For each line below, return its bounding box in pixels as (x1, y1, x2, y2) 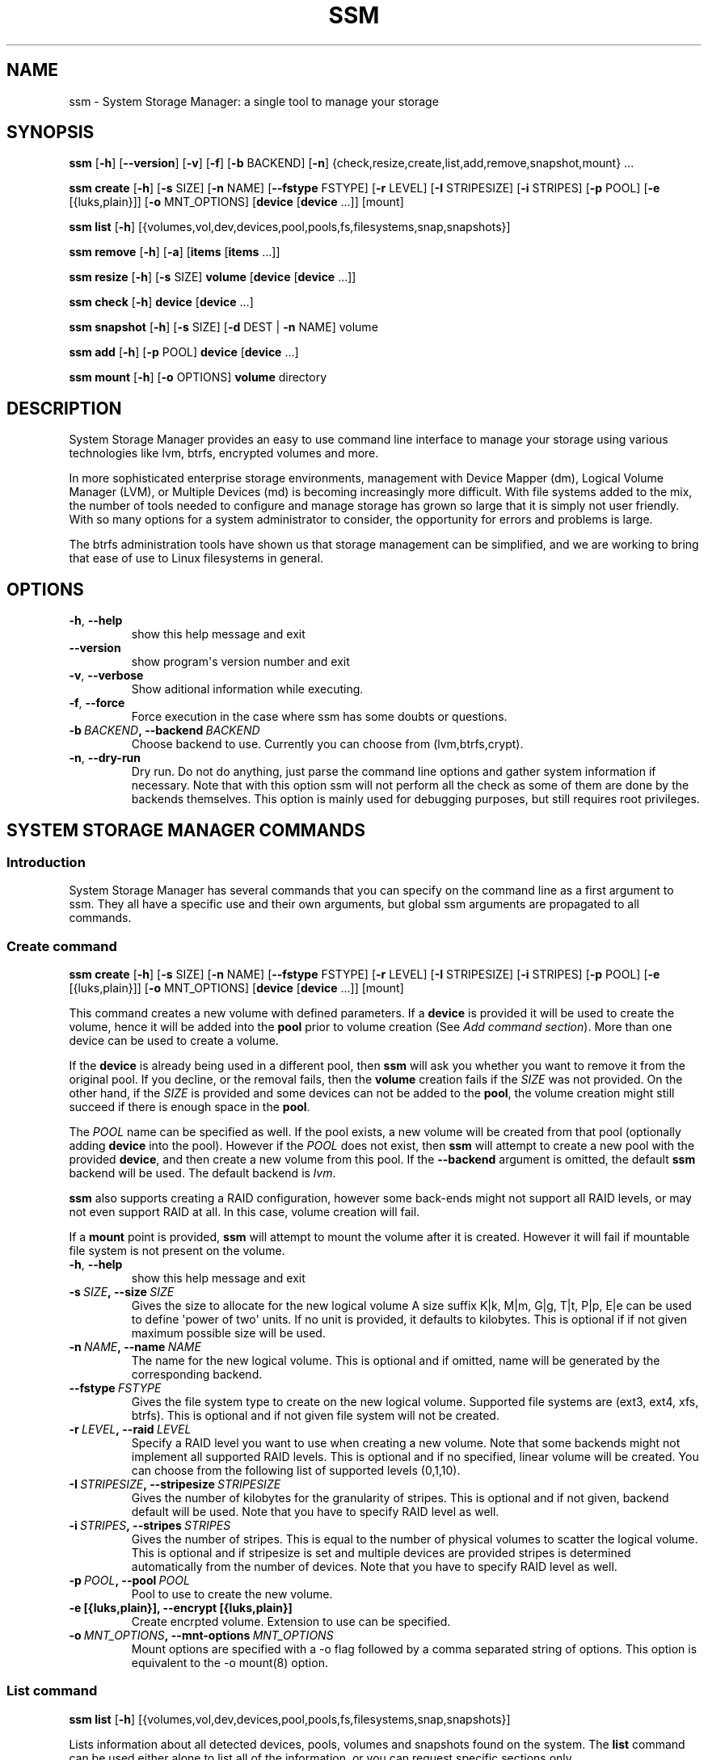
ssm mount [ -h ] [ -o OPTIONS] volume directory (69, 370, 327, 385)
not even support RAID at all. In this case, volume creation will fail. (69, 1205, 420, 1219)
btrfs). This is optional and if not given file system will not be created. (131, 1408, 499, 1423)
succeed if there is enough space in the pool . (69, 1100, 310, 1114)
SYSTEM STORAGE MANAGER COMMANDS (6, 819, 365, 840)
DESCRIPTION (6, 398, 122, 419)
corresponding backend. (131, 1367, 263, 1382)
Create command (6, 937, 117, 954)
